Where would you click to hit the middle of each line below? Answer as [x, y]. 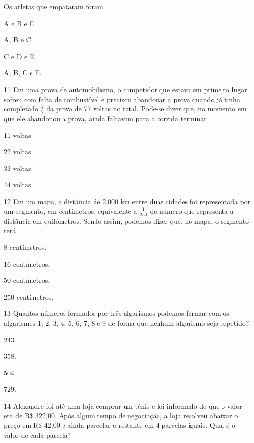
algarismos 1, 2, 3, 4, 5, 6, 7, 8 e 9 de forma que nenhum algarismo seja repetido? [127, 323]
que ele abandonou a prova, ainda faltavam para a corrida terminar [105, 118]
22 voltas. [18, 152]
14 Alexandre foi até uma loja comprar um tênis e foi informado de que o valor [123, 405]
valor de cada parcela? [38, 434]
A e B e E [19, 23]
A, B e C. [18, 40]
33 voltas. [18, 168]
